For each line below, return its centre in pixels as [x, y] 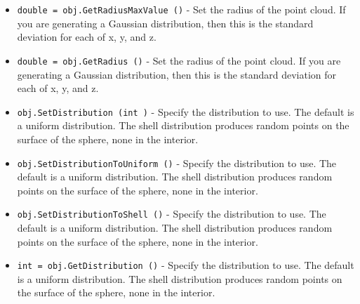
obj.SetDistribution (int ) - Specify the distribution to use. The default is [186, 111]
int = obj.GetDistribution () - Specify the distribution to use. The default [186, 265]
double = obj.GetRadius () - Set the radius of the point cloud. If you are [179, 60]
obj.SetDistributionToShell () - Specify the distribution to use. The [172, 214]
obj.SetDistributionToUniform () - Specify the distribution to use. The [177, 163]
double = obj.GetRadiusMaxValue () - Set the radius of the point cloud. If [181, 9]
